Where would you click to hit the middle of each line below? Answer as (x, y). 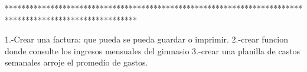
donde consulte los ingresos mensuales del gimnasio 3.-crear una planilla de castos (153, 50)
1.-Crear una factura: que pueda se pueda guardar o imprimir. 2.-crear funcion (146, 39)
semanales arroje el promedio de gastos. (76, 62)
